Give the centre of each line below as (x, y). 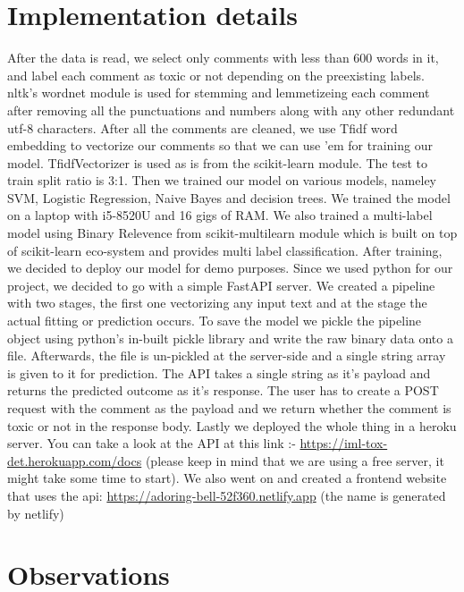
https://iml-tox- (344, 443)
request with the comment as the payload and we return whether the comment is (229, 408)
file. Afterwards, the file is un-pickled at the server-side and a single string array (227, 355)
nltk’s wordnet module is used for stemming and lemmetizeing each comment (219, 93)
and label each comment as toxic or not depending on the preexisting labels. (216, 75)
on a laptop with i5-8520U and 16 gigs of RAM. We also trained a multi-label (220, 215)
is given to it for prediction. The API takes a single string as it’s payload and (219, 372)
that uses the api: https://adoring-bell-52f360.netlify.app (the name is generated (227, 495)
